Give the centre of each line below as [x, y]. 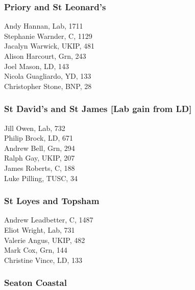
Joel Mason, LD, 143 [37, 66]
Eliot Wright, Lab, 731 [40, 229]
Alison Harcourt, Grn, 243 [45, 56]
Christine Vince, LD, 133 [43, 260]
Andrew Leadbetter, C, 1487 [49, 220]
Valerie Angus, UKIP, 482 [45, 240]
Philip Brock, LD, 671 [39, 138]
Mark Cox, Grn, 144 [36, 250]
